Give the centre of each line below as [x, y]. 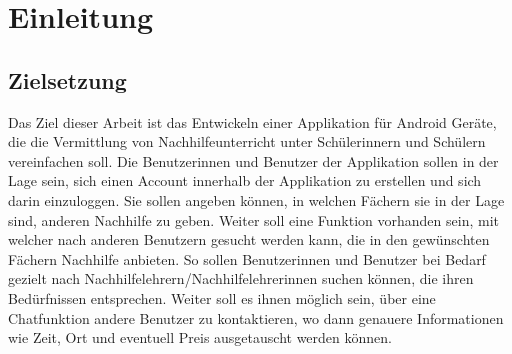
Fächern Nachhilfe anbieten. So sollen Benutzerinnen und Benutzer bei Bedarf [247, 258]
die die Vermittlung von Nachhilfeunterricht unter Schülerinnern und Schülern [247, 141]
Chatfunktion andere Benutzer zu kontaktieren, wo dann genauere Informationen [256, 317]
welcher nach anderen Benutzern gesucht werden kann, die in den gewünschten [249, 239]
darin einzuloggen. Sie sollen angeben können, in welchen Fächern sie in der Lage [256, 199]
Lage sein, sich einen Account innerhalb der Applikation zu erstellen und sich [245, 180]
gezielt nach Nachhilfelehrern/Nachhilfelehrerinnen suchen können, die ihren [241, 278]
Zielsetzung [67, 79]
